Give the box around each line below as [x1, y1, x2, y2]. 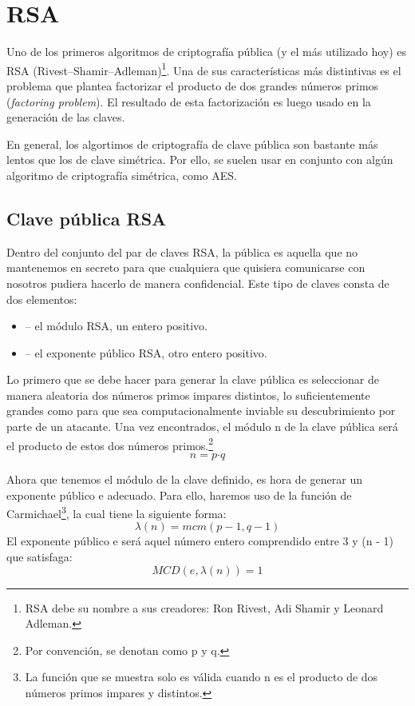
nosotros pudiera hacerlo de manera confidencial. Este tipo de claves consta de [6, 274, 389, 291]
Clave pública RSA [6, 205, 167, 230]
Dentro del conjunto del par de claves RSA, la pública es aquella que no [6, 243, 358, 260]
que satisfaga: [6, 548, 73, 564]
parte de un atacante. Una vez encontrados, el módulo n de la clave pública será [6, 418, 398, 435]
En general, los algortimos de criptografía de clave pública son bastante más [6, 135, 378, 152]
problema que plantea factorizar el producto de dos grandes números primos [6, 77, 379, 94]
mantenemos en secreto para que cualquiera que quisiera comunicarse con [6, 259, 366, 276]
